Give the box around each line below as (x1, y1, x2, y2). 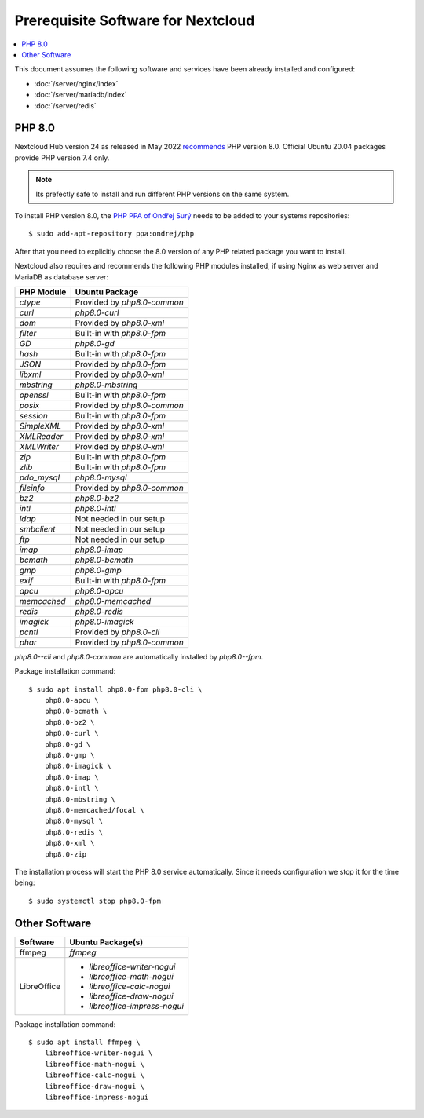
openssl (19, 389, 49, 400)
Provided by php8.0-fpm (75, 358, 166, 369)
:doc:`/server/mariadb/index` (34, 90, 127, 100)
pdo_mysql (19, 472, 60, 483)
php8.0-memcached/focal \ (44, 806, 145, 814)
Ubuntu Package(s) (69, 937, 144, 948)
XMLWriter (19, 440, 59, 451)
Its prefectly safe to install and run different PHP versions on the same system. (35, 189, 290, 199)
